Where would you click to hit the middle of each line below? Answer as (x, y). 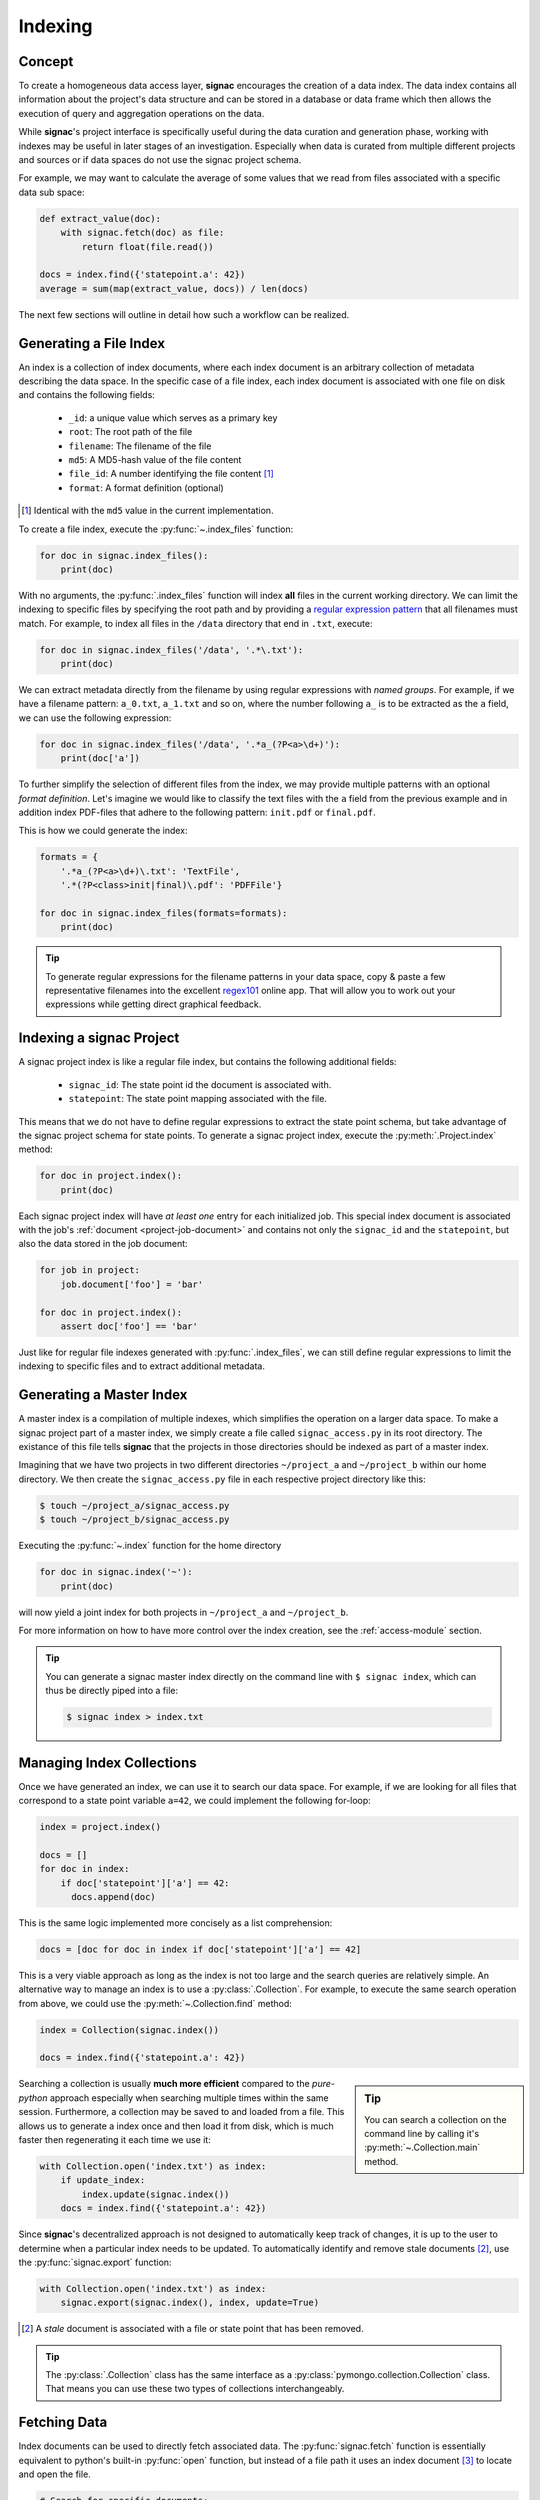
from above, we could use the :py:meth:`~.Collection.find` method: (155, 2003)
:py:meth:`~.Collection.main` (422, 2147)
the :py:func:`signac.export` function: (95, 2262)
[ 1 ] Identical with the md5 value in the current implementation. (147, 511)
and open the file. (55, 2474)
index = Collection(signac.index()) (129, 2029)
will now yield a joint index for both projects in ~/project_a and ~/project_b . (183, 1612)
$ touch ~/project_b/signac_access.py (134, 1519)
